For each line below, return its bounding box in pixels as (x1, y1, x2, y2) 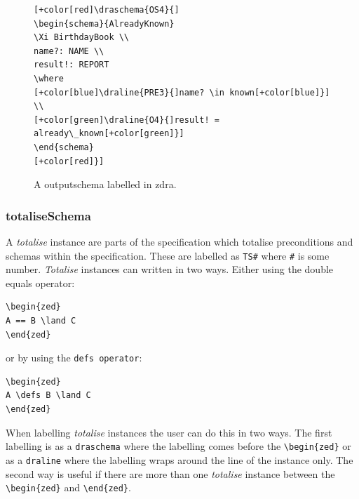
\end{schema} (34, 142, 94, 152)
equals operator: (6, 275, 75, 290)
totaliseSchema (6, 206, 91, 224)
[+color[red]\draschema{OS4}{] (34, 5, 179, 15)
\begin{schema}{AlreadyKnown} (34, 18, 175, 29)
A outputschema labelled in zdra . (34, 177, 177, 192)
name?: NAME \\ (34, 46, 104, 56)
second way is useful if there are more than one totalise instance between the (6, 466, 335, 481)
